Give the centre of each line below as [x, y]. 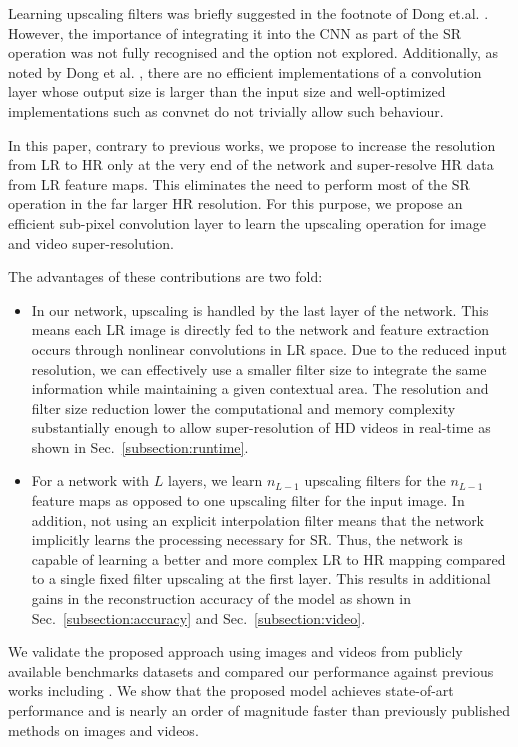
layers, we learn [215, 480]
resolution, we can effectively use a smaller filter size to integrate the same [259, 368]
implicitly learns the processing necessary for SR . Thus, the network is [247, 539]
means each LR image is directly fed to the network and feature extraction [260, 329]
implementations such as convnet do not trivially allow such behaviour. [226, 110]
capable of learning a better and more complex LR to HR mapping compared [268, 558]
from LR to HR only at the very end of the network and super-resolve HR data [251, 164]
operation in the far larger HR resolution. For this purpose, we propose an [235, 203]
